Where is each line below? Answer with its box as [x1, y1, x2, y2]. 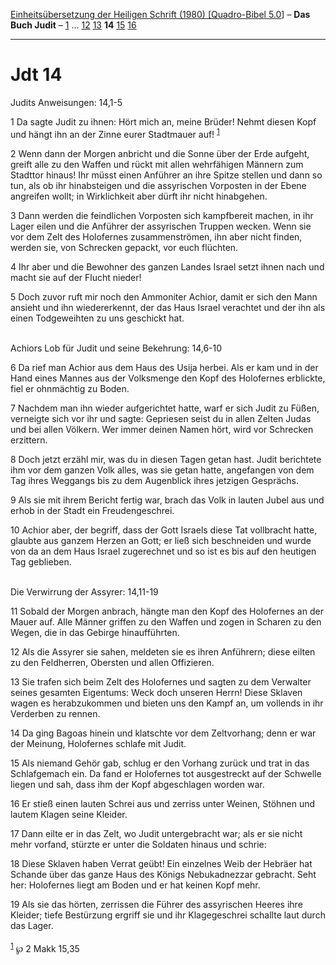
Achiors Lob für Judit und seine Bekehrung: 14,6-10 [10, 342, 223, 354]
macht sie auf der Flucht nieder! [10, 271, 142, 283]
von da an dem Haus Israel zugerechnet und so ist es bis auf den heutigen [10, 545, 317, 557]
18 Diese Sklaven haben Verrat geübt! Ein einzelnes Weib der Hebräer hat [10, 857, 313, 869]
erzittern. [10, 434, 48, 446]
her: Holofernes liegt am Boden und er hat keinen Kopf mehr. [10, 879, 261, 891]
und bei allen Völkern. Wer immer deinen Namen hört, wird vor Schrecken [10, 423, 314, 435]
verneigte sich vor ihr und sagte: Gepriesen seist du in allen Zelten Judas [10, 412, 312, 424]
